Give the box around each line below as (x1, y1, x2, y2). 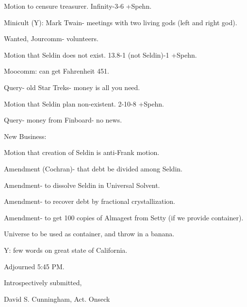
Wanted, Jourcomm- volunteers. (4, 33, 99, 44)
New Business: (4, 131, 47, 141)
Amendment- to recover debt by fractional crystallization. (4, 196, 175, 206)
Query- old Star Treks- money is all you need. (4, 82, 140, 92)
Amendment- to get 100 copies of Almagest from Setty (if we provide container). (4, 212, 244, 222)
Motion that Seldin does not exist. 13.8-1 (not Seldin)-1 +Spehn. (4, 49, 197, 60)
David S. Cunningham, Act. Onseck (4, 293, 110, 304)
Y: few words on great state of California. (4, 245, 128, 255)
